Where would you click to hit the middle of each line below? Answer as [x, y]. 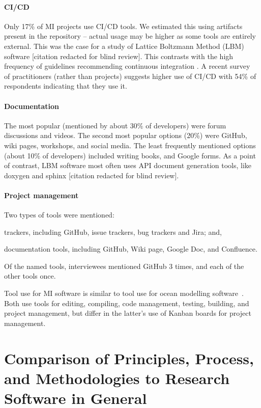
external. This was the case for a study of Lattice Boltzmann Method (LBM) [124, 46]
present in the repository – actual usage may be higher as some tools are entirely [130, 36]
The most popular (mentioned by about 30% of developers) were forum [115, 125]
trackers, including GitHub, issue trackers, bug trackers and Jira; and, [113, 232]
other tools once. [30, 276]
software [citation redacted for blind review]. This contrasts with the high [119, 56]
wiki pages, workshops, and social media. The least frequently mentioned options [130, 145]
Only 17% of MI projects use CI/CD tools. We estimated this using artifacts [123, 26]
